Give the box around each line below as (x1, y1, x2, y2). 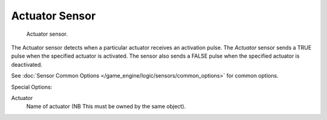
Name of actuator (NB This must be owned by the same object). (26, 103, 186, 110)
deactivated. (11, 61, 42, 68)
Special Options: (11, 83, 53, 90)
